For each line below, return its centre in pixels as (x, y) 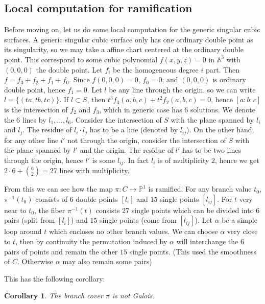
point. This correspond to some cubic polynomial (81, 59)
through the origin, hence (44, 160)
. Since (79, 79)
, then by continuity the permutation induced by (91, 241)
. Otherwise (35, 261)
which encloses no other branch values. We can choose (133, 231)
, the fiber (50, 210)
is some (104, 160)
